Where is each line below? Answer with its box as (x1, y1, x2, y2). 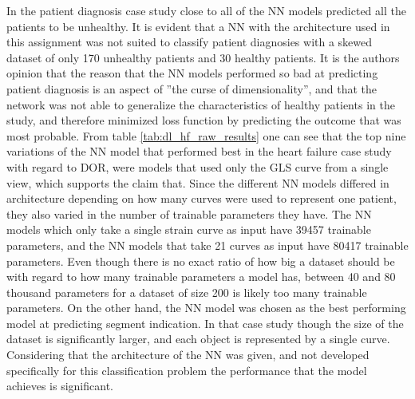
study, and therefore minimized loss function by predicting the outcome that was (6, 112, 401, 128)
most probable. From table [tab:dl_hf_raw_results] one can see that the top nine (6, 127, 406, 144)
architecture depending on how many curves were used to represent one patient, (6, 190, 397, 207)
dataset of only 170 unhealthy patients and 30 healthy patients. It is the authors (6, 49, 400, 65)
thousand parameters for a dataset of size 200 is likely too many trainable (6, 283, 367, 300)
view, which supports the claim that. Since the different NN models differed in (6, 174, 389, 191)
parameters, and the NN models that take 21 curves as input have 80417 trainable (6, 236, 409, 253)
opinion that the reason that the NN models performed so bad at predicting (6, 65, 378, 81)
